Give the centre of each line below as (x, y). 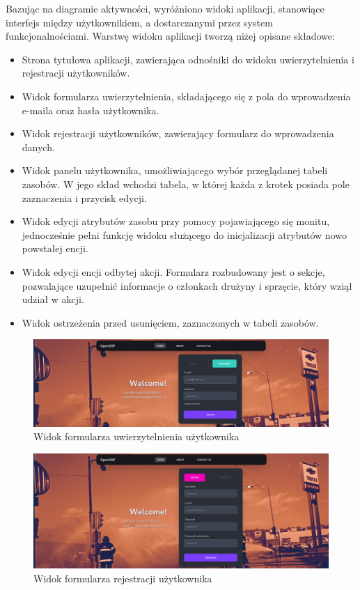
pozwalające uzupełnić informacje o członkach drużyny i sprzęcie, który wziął (187, 285)
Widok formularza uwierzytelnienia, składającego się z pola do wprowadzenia (186, 96)
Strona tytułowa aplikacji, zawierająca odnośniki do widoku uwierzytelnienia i (188, 59)
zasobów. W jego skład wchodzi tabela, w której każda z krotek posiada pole (186, 184)
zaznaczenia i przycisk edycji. (84, 197)
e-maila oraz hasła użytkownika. (91, 110)
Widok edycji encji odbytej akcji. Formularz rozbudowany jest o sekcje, (173, 271)
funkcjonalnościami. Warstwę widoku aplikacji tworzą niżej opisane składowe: (170, 36)
